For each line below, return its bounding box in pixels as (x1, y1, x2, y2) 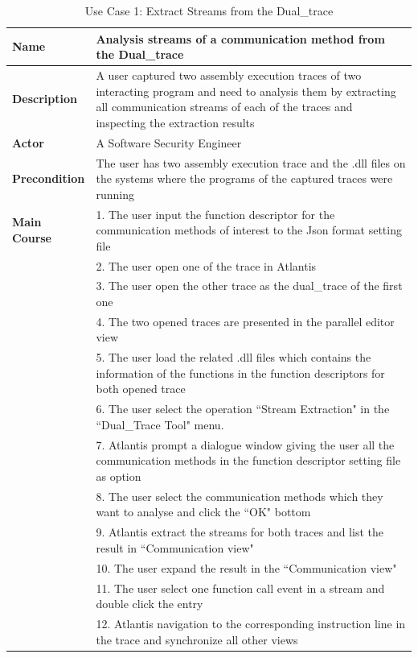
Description (12, 90, 78, 107)
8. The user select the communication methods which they (96, 487, 383, 504)
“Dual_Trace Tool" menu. (96, 416, 224, 432)
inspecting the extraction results (96, 114, 255, 130)
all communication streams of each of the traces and (96, 98, 353, 115)
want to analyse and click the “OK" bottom (96, 503, 311, 520)
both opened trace (96, 380, 186, 397)
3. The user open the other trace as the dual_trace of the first (96, 277, 403, 294)
